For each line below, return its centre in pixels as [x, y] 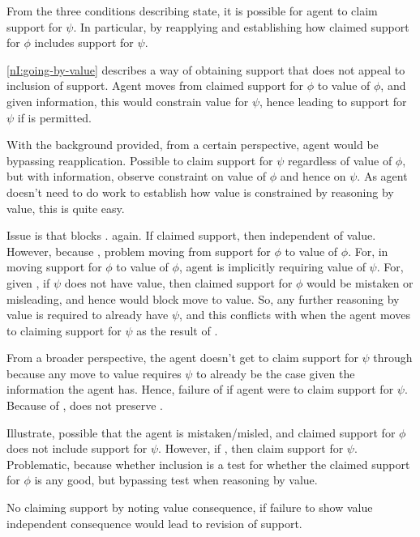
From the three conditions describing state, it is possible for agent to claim [192, 11]
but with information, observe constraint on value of [136, 176]
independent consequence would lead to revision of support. [154, 523]
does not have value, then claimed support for [178, 282]
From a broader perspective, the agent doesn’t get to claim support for [182, 358]
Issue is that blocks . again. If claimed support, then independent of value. [191, 235]
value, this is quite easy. [66, 208]
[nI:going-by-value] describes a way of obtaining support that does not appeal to [206, 69]
